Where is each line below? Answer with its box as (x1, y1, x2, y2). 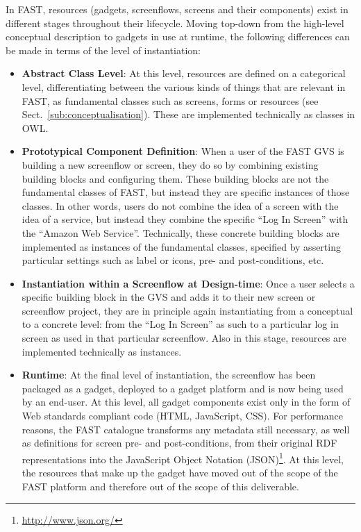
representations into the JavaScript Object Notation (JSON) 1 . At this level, (22, 449, 344, 466)
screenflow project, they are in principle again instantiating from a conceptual (22, 303, 353, 317)
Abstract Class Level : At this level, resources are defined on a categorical (22, 66, 346, 81)
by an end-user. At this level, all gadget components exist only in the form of (22, 394, 351, 409)
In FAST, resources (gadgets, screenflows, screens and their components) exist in (6, 2, 349, 16)
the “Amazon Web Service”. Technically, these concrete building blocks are (22, 225, 339, 240)
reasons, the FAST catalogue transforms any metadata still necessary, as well (22, 422, 350, 436)
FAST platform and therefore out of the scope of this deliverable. (22, 479, 299, 493)
